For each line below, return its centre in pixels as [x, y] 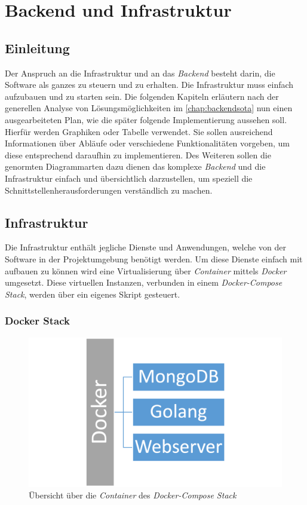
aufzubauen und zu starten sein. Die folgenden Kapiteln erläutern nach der [142, 96]
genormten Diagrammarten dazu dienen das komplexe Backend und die [135, 166]
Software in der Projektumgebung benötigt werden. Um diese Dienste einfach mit [154, 258]
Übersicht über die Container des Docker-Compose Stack [133, 495]
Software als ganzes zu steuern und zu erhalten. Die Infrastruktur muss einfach [149, 85]
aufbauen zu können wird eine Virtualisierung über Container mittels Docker [146, 270]
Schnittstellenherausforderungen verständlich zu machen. [109, 190]
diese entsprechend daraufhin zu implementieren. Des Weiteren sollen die [138, 154]
